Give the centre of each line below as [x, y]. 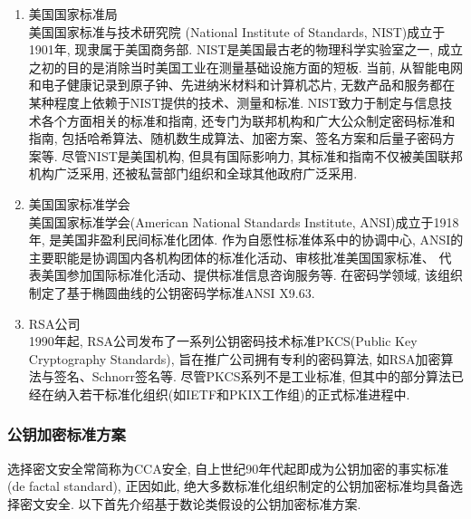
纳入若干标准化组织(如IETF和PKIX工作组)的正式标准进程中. [232, 394]
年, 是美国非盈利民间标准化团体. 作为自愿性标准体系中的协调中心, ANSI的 [246, 240]
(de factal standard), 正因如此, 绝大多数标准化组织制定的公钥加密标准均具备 [229, 486]
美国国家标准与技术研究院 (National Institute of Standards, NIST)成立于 [237, 31]
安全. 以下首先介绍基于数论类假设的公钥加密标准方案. [203, 503]
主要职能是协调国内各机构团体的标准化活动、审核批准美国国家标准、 [231, 257]
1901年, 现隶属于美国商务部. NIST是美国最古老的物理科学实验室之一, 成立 [245, 49]
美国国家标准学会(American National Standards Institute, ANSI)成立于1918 [244, 221]
